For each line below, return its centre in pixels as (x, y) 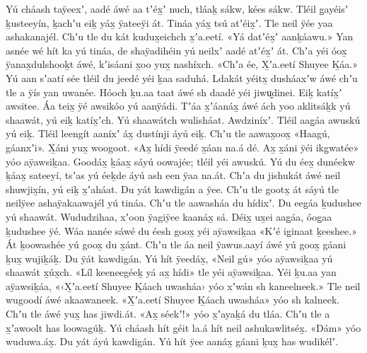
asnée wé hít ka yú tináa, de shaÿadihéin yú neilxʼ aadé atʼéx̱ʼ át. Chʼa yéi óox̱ (176, 50)
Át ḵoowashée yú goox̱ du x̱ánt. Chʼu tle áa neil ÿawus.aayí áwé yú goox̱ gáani (176, 244)
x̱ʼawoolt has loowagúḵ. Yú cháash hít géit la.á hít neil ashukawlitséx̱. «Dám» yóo (183, 327)
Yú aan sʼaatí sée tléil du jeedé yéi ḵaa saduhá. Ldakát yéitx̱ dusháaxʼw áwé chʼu (182, 77)
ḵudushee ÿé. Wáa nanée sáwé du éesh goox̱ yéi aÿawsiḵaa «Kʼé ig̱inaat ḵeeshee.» (181, 230)
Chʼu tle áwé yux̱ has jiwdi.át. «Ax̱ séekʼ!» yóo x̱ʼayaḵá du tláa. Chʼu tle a (168, 314)
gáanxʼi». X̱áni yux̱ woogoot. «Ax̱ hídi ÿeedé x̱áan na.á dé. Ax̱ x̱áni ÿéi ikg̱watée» (182, 147)
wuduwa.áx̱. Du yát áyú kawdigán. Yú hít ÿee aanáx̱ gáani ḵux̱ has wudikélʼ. (172, 341)
